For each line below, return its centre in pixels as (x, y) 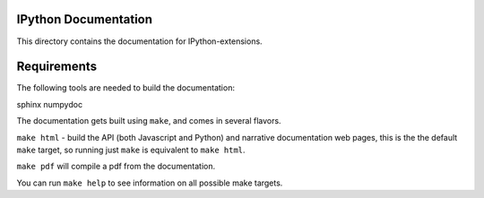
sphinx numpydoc (50, 104)
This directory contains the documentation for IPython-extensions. (140, 41)
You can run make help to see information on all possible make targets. (150, 183)
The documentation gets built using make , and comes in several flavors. (149, 121)
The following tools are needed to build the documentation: (125, 88)
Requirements (57, 67)
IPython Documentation (84, 19)
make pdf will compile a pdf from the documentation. (116, 167)
